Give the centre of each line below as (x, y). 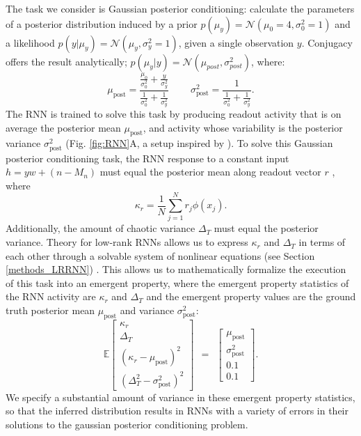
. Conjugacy (327, 42)
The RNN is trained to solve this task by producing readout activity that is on (174, 114)
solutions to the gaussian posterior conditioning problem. (127, 425)
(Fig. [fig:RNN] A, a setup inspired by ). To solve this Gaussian (199, 143)
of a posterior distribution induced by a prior (102, 23)
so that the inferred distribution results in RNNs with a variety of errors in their (177, 411)
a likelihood (30, 42)
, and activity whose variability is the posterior (243, 127)
